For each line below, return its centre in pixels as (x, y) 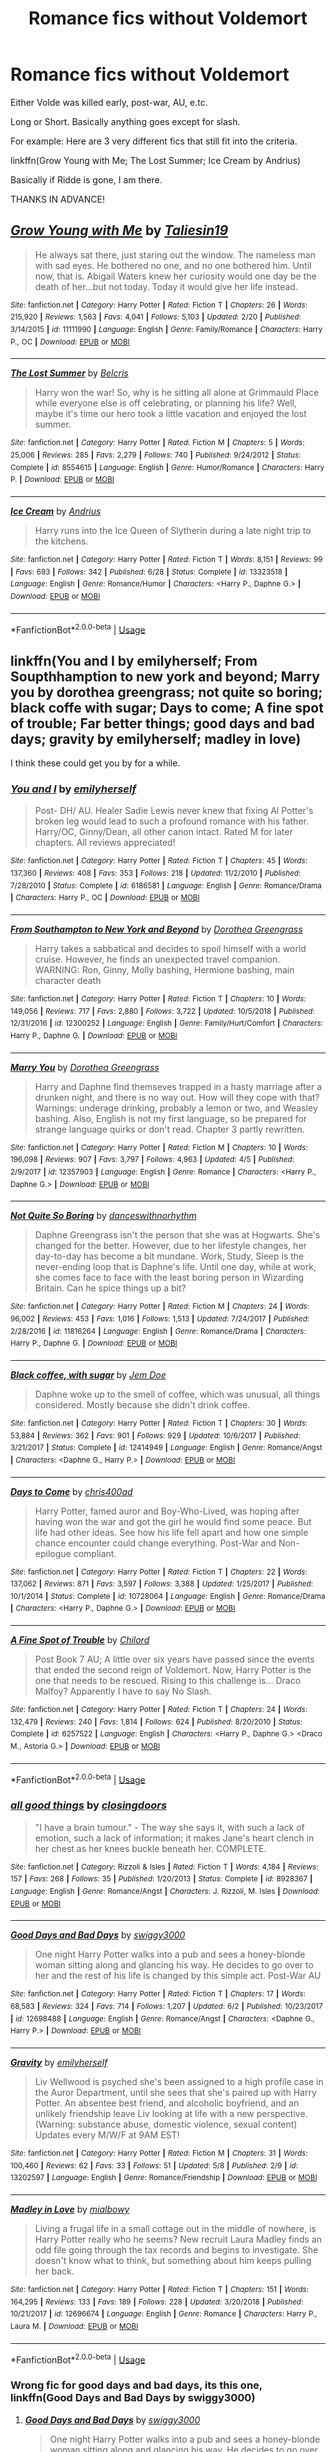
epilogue (53, 1553)
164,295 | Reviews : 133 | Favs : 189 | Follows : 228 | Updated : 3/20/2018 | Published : (157, 2302)
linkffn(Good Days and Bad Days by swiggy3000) (133, 2398)
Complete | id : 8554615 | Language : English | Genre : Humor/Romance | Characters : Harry (167, 467)
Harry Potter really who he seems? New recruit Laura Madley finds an (178, 2239)
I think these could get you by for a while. (95, 763)
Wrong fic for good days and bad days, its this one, (136, 2385)
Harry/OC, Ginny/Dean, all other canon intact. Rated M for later (163, 832)
